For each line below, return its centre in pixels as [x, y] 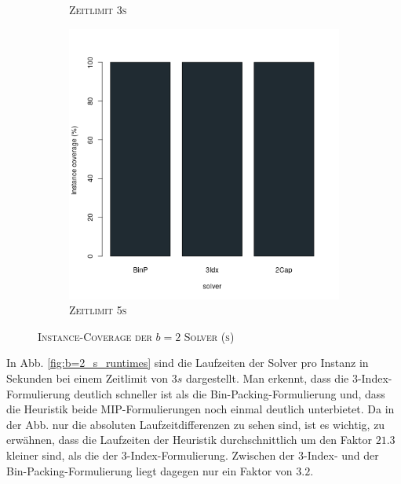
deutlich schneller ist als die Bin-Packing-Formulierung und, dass [230, 393]
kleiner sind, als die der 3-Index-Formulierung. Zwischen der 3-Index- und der [193, 455]
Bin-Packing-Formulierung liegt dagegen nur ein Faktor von [149, 470]
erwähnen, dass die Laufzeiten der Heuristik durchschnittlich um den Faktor [190, 440]
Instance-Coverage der [95, 336]
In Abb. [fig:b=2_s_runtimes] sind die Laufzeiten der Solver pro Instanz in [188, 363]
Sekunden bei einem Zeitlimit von [87, 378]
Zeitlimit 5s [98, 310]
